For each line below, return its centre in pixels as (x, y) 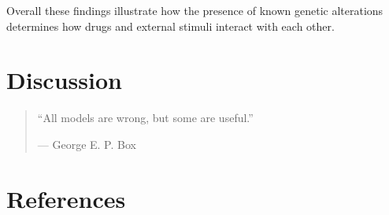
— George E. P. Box (87, 144)
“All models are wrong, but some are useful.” (145, 118)
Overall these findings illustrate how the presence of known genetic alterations (195, 10)
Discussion (64, 80)
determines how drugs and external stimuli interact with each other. (170, 26)
